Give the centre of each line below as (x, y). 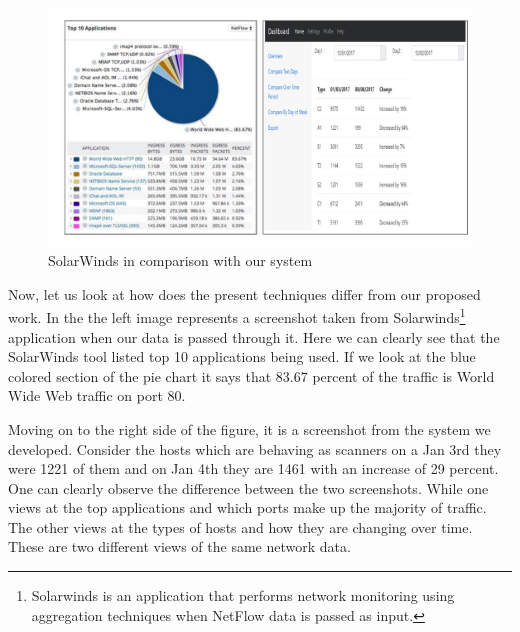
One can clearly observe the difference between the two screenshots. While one (248, 487)
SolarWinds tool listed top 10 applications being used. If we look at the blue (242, 356)
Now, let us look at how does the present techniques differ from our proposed (244, 293)
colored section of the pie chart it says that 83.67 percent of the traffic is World (251, 375)
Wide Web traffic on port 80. (97, 395)
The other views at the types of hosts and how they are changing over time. (240, 526)
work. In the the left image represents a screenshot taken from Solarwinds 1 (237, 315)
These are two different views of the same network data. (179, 546)
